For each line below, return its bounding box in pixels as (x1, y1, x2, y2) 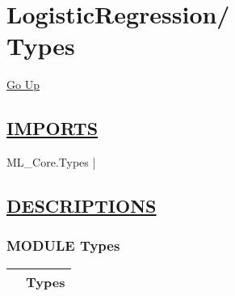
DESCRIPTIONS (6, 193, 157, 218)
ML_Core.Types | (6, 154, 96, 171)
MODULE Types (6, 235, 120, 256)
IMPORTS (6, 116, 99, 141)
